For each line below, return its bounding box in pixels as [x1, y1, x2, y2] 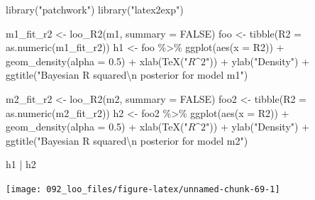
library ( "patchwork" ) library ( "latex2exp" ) [6, 2, 184, 16]
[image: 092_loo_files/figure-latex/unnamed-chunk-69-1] [6, 184, 280, 194]
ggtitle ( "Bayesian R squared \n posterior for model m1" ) [6, 67, 248, 82]
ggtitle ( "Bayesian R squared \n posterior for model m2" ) [6, 133, 248, 148]
